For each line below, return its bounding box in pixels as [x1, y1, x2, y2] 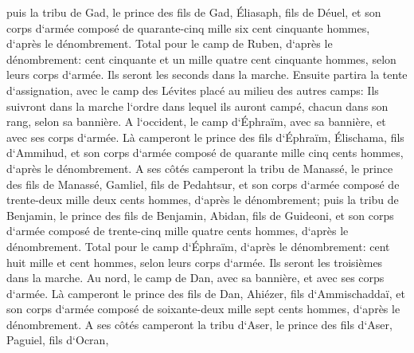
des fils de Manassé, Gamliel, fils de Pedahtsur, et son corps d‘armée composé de [6, 175, 400, 192]
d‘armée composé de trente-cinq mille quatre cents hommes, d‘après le [6, 222, 349, 239]
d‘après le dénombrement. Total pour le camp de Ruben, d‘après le [6, 35, 333, 52]
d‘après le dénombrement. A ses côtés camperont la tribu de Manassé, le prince [6, 159, 393, 176]
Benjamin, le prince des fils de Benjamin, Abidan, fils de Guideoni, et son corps [6, 206, 394, 223]
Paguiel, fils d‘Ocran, [6, 331, 109, 348]
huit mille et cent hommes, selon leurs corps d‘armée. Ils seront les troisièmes [6, 253, 383, 270]
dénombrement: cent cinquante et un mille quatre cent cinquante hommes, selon [6, 50, 396, 67]
